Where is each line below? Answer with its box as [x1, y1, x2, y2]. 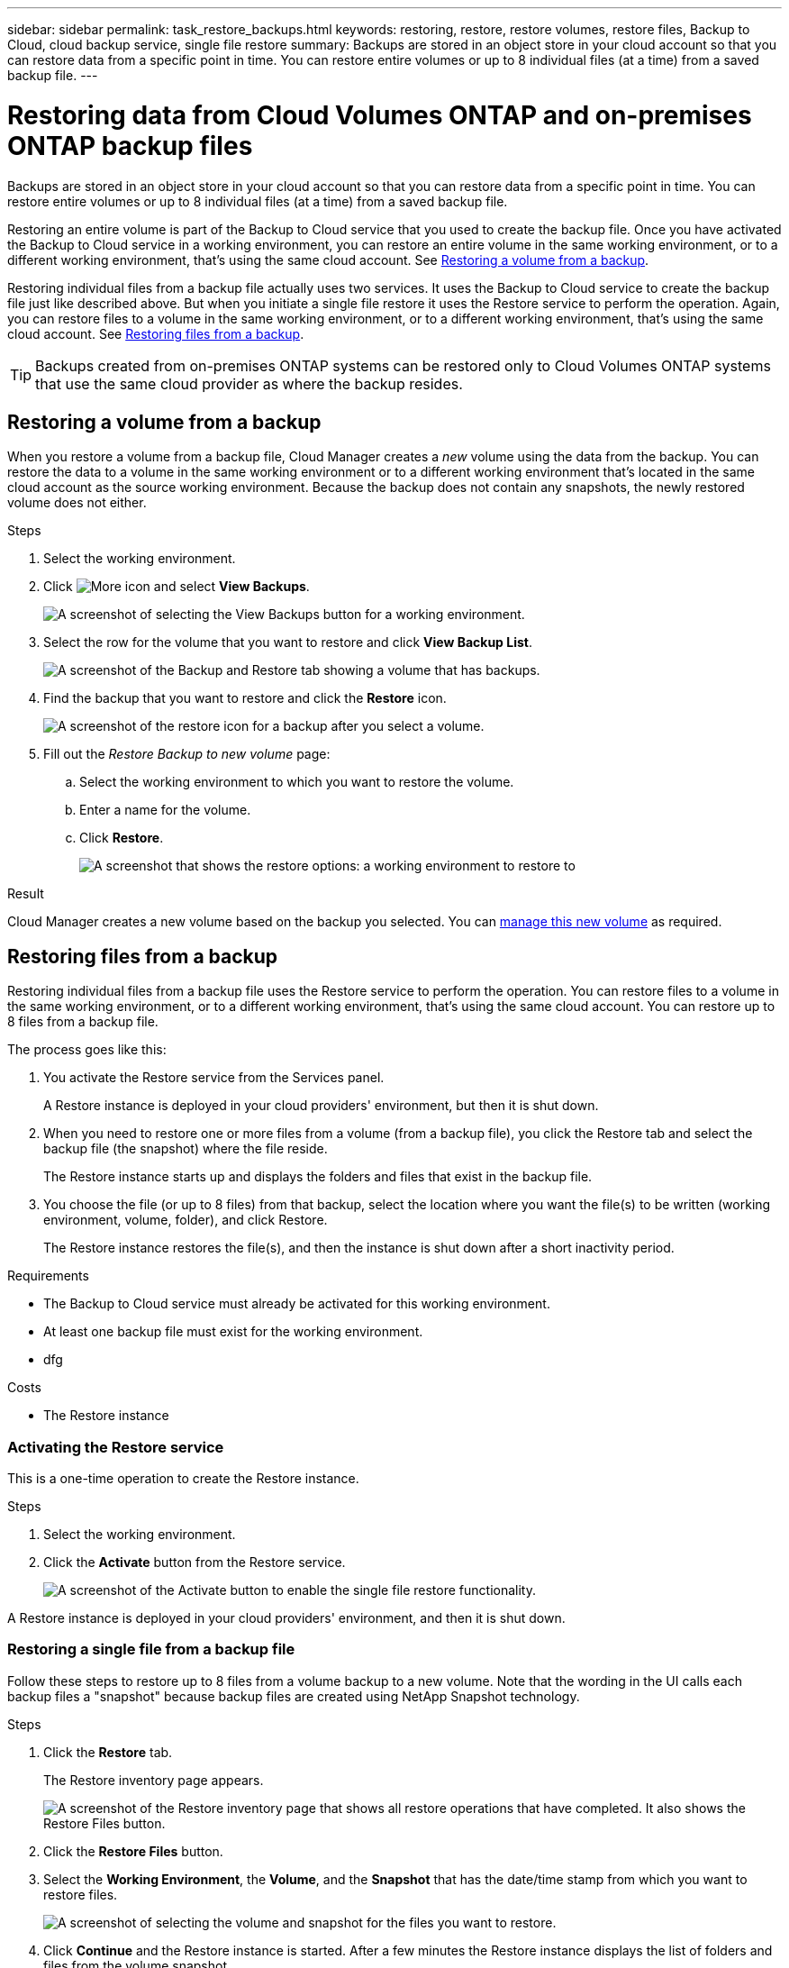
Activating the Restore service [7, 1437, 224, 1456]
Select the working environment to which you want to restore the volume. [79, 774, 514, 790]
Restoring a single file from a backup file [7, 1640, 295, 1659]
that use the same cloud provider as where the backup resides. [35, 374, 463, 393]
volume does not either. [7, 495, 147, 511]
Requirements [7, 1268, 89, 1284]
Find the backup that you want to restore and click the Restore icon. [43, 690, 447, 706]
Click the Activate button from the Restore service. [43, 1553, 346, 1570]
